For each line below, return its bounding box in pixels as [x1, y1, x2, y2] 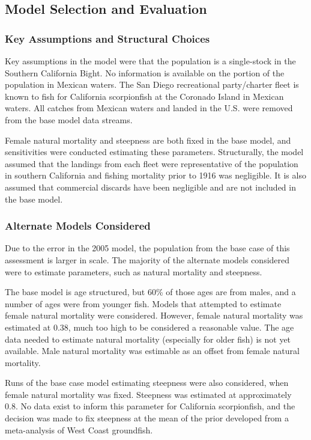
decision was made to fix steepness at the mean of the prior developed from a [5, 412, 289, 424]
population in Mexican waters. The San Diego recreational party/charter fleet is [5, 78, 299, 91]
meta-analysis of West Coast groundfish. [5, 423, 153, 436]
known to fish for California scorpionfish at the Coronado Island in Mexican [5, 90, 284, 102]
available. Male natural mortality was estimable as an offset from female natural [5, 344, 300, 357]
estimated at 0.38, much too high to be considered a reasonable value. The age [5, 320, 294, 333]
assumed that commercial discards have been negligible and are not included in [5, 180, 296, 193]
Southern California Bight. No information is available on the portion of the [5, 66, 285, 79]
